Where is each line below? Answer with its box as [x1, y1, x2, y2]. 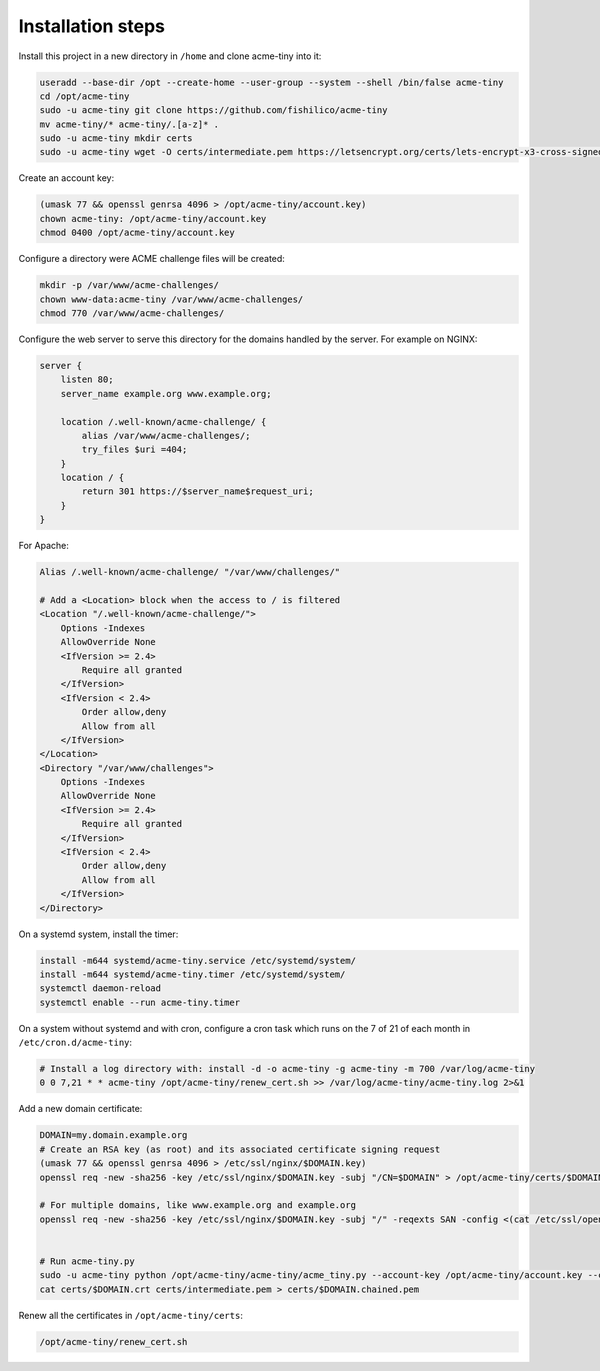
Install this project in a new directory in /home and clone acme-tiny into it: [18, 50, 322, 62]
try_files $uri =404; [81, 444, 188, 455]
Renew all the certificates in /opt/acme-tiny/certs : [18, 1309, 244, 1321]
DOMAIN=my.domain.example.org [39, 1130, 188, 1141]
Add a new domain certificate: [18, 1103, 143, 1115]
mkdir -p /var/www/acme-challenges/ [39, 280, 220, 291]
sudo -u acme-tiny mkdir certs [39, 133, 194, 144]
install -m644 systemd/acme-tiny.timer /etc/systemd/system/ [39, 968, 346, 980]
